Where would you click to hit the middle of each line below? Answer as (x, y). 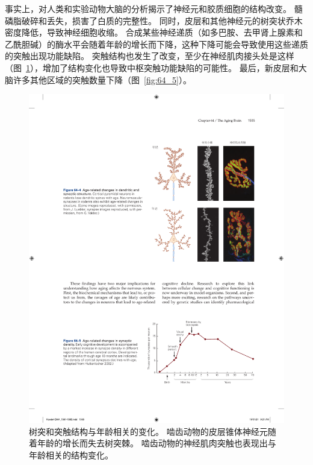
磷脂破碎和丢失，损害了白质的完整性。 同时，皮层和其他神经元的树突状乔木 (154, 20)
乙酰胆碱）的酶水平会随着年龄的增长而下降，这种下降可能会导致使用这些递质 (156, 44)
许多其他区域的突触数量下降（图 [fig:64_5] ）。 (102, 79)
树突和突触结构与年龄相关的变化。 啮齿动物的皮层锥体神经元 (148, 431)
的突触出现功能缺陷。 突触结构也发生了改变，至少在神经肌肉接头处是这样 (150, 56)
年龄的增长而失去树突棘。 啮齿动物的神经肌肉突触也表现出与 (156, 443)
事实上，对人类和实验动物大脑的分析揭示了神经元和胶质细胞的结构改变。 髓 (154, 8)
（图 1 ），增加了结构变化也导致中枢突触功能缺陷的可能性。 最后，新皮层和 (152, 67)
